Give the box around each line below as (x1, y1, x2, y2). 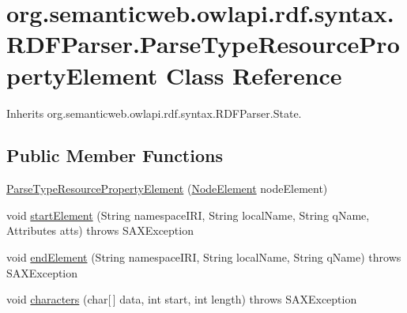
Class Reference (166, 58, 342, 91)
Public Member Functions (6, 143, 223, 168)
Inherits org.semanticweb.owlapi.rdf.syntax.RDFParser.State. (6, 104, 302, 121)
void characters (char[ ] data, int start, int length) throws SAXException (6, 291, 357, 307)
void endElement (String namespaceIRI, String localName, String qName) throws (6, 249, 401, 266)
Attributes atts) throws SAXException (6, 222, 194, 239)
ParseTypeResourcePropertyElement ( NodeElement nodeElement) (6, 180, 328, 197)
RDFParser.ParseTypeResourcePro (6, 28, 400, 60)
